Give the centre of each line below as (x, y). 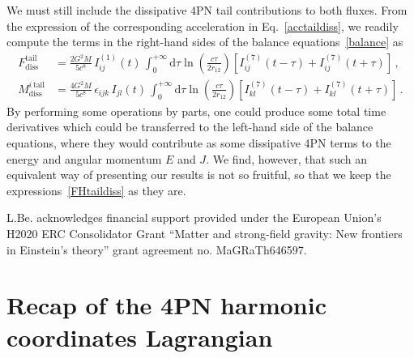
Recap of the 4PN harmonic (166, 305)
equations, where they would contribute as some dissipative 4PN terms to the (199, 143)
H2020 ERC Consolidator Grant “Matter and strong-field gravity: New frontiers (205, 233)
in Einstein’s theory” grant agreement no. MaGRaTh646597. (157, 249)
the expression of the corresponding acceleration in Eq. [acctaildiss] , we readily (203, 26)
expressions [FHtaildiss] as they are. (96, 190)
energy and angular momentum (84, 158)
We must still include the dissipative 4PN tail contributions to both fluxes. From (207, 10)
